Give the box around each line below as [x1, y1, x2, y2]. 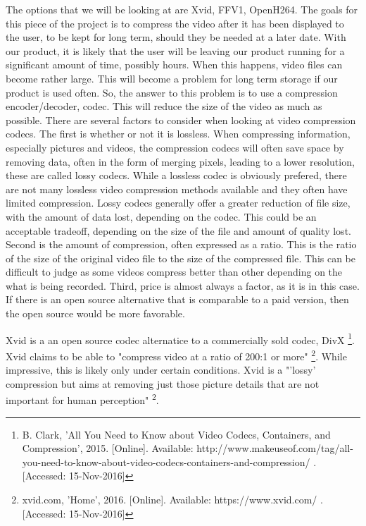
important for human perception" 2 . [6, 391, 159, 407]
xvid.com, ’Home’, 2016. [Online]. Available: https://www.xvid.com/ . [22, 491, 323, 506]
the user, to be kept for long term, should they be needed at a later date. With [6, 30, 346, 44]
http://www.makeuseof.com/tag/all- [196, 441, 353, 455]
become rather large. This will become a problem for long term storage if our [6, 71, 338, 85]
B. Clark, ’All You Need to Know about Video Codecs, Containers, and [22, 427, 331, 441]
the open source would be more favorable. [6, 306, 185, 321]
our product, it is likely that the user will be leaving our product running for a [6, 43, 345, 58]
